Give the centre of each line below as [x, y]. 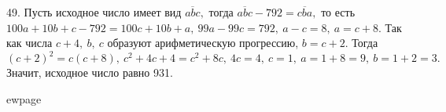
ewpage [24, 98]
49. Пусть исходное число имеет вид [94, 12]
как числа [29, 43]
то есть [338, 12]
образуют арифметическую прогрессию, [203, 43]
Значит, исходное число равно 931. [90, 72]
